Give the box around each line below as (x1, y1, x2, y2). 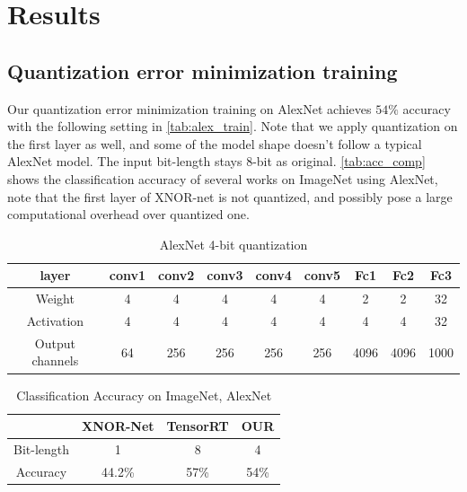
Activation (26, 312, 84, 330)
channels (31, 351, 79, 370)
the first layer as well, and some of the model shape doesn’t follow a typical (7, 134, 422, 153)
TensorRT (166, 417, 229, 435)
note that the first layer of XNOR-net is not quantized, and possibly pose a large (7, 187, 453, 206)
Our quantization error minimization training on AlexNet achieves (7, 99, 372, 118)
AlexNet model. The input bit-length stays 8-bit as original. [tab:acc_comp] (7, 152, 426, 171)
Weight (35, 289, 75, 308)
